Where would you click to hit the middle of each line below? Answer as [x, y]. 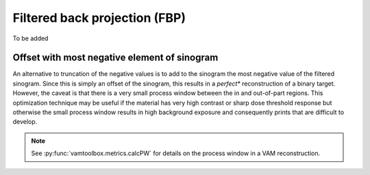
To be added [30, 38]
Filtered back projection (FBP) [99, 18]
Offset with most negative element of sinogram [115, 58]
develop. [25, 122]
